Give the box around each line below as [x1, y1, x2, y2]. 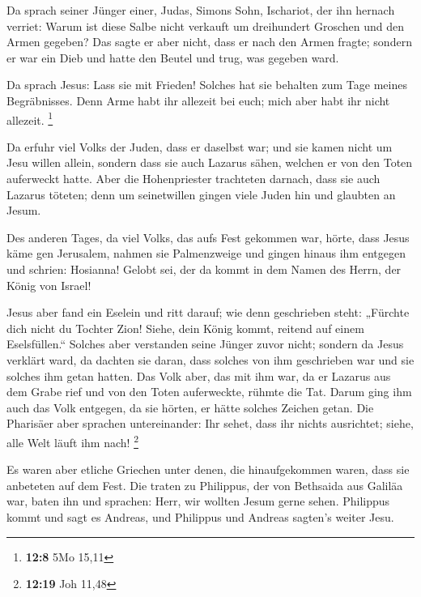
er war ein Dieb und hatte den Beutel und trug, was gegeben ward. [6, 49, 339, 66]
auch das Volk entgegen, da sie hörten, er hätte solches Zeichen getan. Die [6, 399, 374, 416]
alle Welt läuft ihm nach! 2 [6, 431, 138, 450]
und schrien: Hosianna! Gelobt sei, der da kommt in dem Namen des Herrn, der [6, 260, 402, 277]
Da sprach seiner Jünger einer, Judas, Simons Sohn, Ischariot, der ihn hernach [6, 2, 395, 18]
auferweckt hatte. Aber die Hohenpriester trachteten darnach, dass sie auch [6, 170, 381, 186]
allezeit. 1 [6, 109, 53, 128]
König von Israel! [6, 276, 91, 293]
